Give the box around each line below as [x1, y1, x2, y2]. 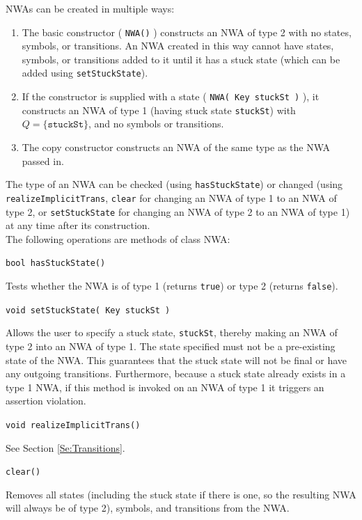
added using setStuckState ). [22, 65, 148, 80]
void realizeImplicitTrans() [6, 420, 141, 430]
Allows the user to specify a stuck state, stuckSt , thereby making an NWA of [6, 325, 338, 340]
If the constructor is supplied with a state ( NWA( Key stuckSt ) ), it [22, 89, 320, 104]
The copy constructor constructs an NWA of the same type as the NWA [22, 140, 331, 154]
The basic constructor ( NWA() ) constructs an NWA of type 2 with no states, [22, 24, 352, 39]
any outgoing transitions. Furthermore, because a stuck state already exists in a [6, 366, 346, 381]
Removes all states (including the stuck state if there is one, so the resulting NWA [6, 487, 356, 501]
